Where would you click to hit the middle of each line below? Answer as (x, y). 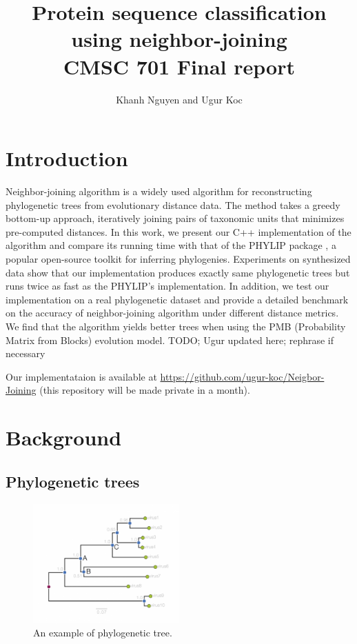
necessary (25, 353)
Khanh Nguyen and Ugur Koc (179, 99)
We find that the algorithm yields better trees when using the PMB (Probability (176, 326)
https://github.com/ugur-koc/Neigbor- (242, 376)
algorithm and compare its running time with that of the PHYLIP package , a (171, 245)
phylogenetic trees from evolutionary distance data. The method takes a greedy (173, 204)
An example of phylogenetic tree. (103, 633)
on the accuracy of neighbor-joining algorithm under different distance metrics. (172, 313)
